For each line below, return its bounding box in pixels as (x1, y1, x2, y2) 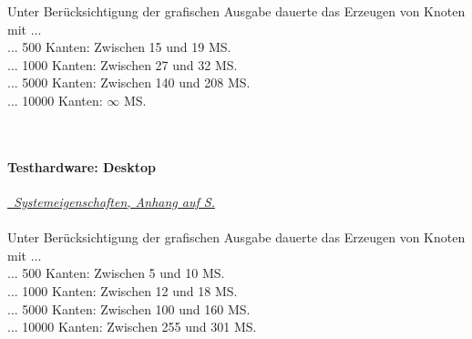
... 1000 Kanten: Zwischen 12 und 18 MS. (7, 281, 238, 300)
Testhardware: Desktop (7, 157, 156, 176)
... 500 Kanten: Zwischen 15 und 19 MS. (7, 37, 231, 56)
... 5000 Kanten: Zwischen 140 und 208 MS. (7, 73, 251, 92)
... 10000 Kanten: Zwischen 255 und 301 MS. (7, 317, 257, 336)
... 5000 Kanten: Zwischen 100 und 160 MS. (7, 299, 251, 318)
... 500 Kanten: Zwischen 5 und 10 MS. (7, 263, 225, 282)
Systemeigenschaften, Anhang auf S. (14, 191, 215, 211)
